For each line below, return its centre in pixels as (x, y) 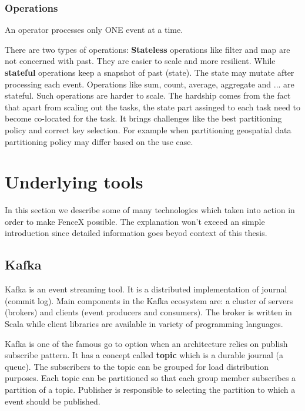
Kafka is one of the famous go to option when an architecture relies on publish (146, 343)
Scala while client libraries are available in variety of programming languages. (144, 324)
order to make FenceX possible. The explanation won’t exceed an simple (135, 221)
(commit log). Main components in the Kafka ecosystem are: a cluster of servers (149, 300)
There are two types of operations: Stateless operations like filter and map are (148, 49)
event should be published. (53, 401)
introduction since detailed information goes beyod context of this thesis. (136, 233)
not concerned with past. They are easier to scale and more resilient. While (140, 61)
